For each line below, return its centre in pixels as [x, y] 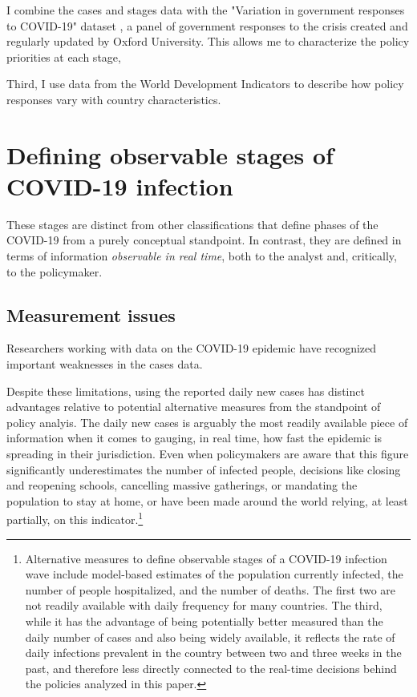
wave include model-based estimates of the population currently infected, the [214, 574]
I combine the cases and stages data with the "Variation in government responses [206, 10]
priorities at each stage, [64, 56]
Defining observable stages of [170, 154]
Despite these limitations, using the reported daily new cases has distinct [186, 391]
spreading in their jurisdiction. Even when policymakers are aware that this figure [208, 454]
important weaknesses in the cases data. [105, 364]
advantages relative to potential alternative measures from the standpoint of [194, 407]
